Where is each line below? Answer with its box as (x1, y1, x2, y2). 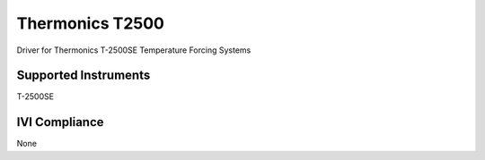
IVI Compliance (16, 114, 104, 130)
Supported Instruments (16, 68, 151, 83)
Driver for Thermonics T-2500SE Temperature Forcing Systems (16, 45, 251, 55)
